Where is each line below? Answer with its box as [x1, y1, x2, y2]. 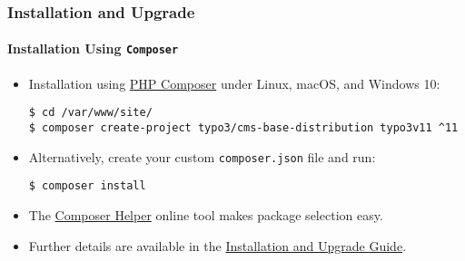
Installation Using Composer [7, 39, 179, 58]
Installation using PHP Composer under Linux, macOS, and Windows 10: [28, 73, 440, 92]
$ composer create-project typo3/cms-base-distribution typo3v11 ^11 [28, 121, 459, 134]
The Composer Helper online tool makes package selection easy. [28, 205, 383, 224]
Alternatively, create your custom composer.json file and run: [28, 147, 376, 166]
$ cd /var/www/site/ [28, 106, 153, 120]
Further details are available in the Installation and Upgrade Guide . [28, 236, 407, 255]
